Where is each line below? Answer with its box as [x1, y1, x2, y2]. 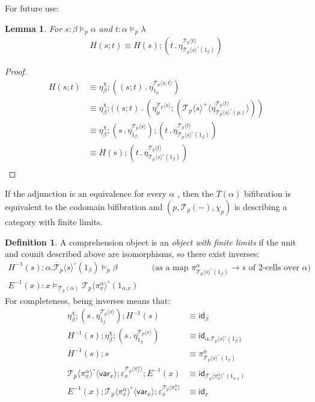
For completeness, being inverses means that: [5, 294, 171, 306]
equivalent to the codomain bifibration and [5, 200, 163, 213]
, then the [177, 187, 214, 200]
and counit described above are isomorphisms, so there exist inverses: [5, 247, 260, 260]
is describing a [234, 200, 287, 213]
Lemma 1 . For [5, 22, 62, 34]
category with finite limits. [5, 215, 103, 228]
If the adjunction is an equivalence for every [5, 187, 167, 200]
